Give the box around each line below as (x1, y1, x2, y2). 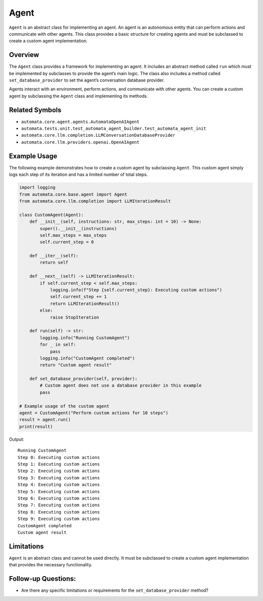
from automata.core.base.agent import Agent (19, 191, 128, 197)
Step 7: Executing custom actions (18, 502, 100, 508)
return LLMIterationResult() (50, 301, 120, 306)
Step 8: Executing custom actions (18, 509, 100, 515)
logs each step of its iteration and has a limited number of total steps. (9, 171, 148, 178)
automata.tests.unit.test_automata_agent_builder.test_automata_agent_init (21, 126, 207, 131)
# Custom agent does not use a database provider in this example (39, 383, 202, 388)
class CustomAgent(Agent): (19, 212, 84, 217)
